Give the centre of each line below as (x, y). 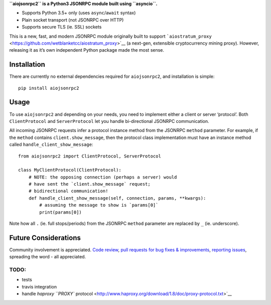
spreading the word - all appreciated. (48, 257)
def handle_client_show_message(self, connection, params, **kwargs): (117, 198)
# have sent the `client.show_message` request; (89, 184)
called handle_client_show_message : (51, 144)
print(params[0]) (61, 212)
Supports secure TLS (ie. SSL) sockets (62, 27)
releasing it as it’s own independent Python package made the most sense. (87, 50)
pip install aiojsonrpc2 (49, 88)
